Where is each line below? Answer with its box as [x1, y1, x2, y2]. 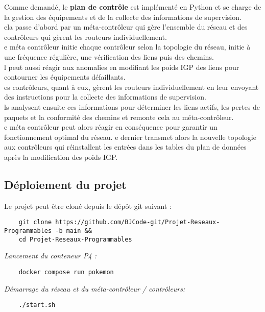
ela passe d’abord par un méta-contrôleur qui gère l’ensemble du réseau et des [4, 21, 248, 32]
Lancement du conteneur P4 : [4, 250, 97, 261]
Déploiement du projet [4, 176, 127, 192]
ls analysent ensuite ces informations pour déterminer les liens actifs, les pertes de [4, 101, 260, 112]
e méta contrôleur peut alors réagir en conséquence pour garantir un [4, 122, 218, 132]
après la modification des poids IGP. [4, 151, 118, 162]
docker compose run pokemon [18, 268, 114, 276]
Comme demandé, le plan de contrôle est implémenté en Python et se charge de [4, 2, 261, 12]
